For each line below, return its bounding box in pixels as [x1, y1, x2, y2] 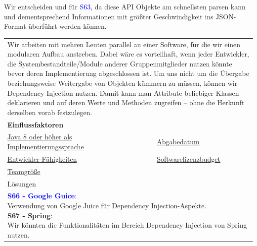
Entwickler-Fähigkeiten [7, 153, 77, 164]
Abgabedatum [157, 136, 200, 147]
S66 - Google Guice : [7, 190, 77, 201]
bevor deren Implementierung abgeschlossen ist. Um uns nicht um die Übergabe [7, 68, 249, 78]
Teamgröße [7, 166, 41, 176]
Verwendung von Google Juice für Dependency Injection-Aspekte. [7, 200, 207, 210]
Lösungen [7, 178, 36, 188]
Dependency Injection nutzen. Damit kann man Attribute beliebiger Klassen [7, 87, 239, 98]
